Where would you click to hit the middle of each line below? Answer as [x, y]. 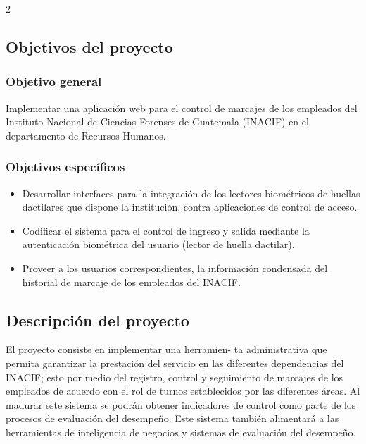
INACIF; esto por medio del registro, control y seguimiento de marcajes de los [175, 377]
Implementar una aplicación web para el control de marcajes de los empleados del [182, 107]
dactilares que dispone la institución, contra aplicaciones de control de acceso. [190, 207]
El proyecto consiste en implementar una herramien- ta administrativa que [166, 349]
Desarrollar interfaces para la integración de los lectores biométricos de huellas [191, 193]
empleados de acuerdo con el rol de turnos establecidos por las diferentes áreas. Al [183, 391]
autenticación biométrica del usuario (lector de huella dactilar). [158, 244]
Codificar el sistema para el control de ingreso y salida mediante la [166, 230]
